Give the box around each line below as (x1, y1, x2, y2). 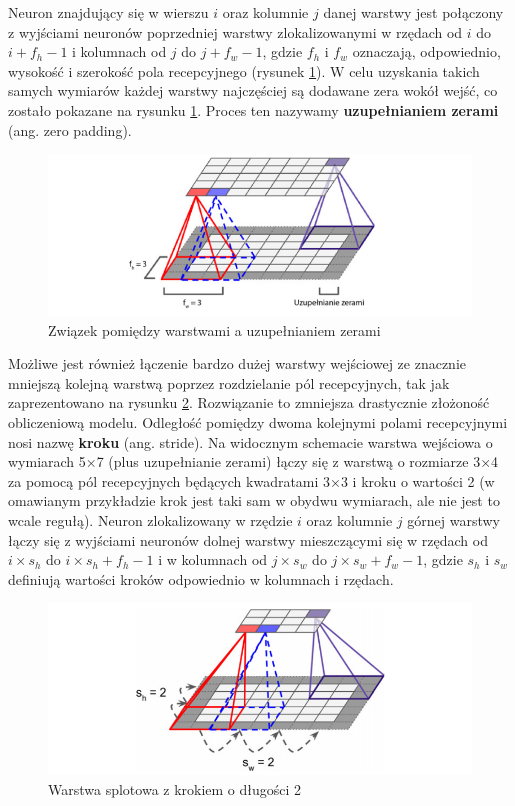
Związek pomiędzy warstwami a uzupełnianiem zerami (48, 319, 381, 340)
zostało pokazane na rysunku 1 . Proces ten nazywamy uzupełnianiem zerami (8, 99, 499, 120)
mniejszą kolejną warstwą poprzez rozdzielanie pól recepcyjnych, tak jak (8, 372, 450, 393)
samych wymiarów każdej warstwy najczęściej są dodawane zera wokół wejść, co (8, 80, 498, 101)
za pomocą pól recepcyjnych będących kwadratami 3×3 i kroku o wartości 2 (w (8, 470, 495, 491)
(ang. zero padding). (8, 119, 132, 140)
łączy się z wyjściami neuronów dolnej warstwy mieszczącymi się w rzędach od (8, 529, 488, 550)
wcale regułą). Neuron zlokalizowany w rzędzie (8, 509, 293, 530)
